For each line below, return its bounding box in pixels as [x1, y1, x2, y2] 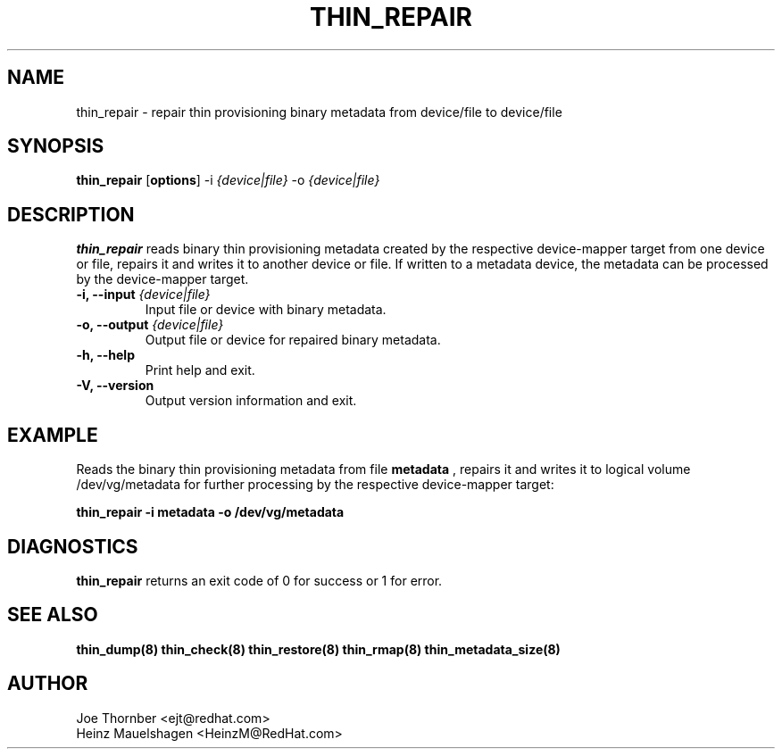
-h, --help [76, 347, 135, 363]
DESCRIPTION [7, 203, 135, 226]
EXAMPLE [7, 423, 98, 446]
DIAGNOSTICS [7, 535, 138, 558]
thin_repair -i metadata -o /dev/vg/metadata [76, 504, 345, 520]
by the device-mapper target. [76, 271, 249, 287]
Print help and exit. [145, 362, 255, 378]
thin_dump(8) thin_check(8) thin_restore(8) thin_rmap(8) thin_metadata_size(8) [76, 641, 561, 657]
